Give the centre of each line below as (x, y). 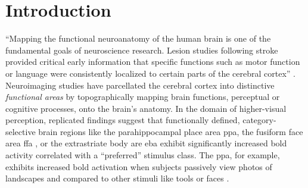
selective (21, 131)
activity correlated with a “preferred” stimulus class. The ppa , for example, (143, 155)
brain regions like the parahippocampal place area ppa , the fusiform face (171, 131)
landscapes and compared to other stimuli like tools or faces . (117, 178)
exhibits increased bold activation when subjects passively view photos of (139, 166)
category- (259, 120)
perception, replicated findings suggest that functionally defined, (123, 120)
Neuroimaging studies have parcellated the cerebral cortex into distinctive (140, 85)
